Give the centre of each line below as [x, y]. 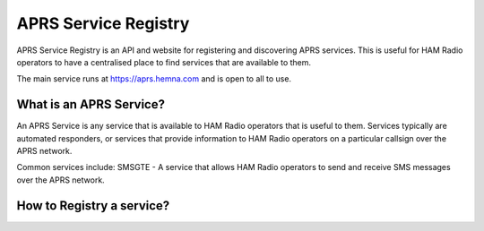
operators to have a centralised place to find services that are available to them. [164, 62]
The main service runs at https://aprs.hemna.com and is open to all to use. [154, 79]
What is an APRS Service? [91, 104]
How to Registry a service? [93, 205]
